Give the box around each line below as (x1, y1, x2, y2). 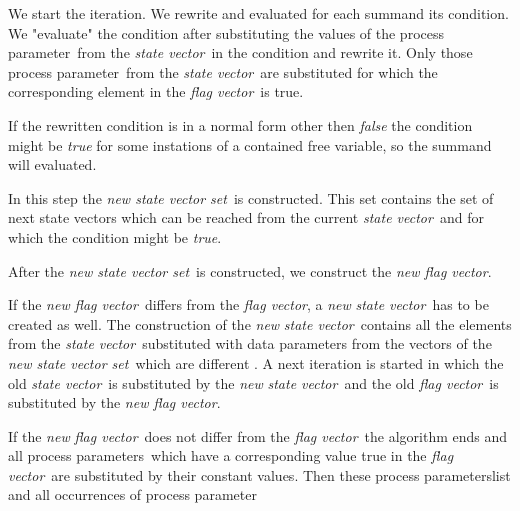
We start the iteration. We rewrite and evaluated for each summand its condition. (8, 3, 509, 23)
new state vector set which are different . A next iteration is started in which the (8, 352, 504, 373)
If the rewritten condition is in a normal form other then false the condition (8, 114, 473, 135)
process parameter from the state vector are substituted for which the (8, 61, 438, 82)
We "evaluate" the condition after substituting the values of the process (8, 22, 444, 43)
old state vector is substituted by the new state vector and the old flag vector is (8, 372, 499, 393)
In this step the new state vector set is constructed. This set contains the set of (8, 187, 494, 208)
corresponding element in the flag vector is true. (8, 81, 304, 102)
